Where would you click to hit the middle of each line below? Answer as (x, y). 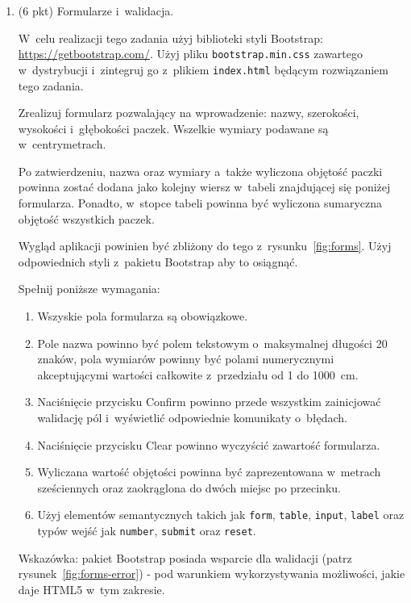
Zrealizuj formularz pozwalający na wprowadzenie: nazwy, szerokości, (189, 113)
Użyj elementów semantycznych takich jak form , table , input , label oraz (221, 515)
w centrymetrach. (62, 144)
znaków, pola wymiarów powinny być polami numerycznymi (186, 359)
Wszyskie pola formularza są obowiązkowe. (143, 316)
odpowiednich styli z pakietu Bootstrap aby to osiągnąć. (158, 261)
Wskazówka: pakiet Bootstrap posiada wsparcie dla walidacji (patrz (185, 557)
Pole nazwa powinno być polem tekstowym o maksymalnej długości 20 (212, 343)
